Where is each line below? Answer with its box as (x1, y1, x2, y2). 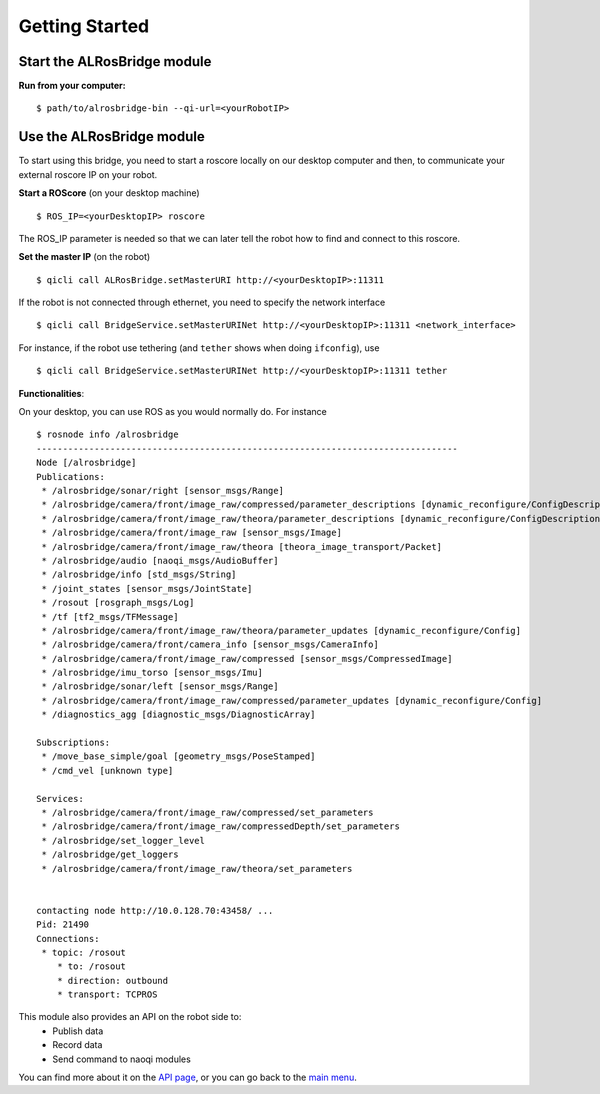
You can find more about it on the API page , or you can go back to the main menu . (18, 1071, 357, 1084)
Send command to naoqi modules (52, 1053, 192, 1065)
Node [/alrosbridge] (36, 457, 137, 469)
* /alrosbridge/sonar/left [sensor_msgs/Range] (41, 681, 279, 692)
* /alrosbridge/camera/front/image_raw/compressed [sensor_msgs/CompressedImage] (41, 653, 453, 664)
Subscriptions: (36, 737, 111, 749)
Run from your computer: (18, 80, 126, 92)
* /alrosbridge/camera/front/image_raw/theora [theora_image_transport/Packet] (41, 541, 443, 552)
